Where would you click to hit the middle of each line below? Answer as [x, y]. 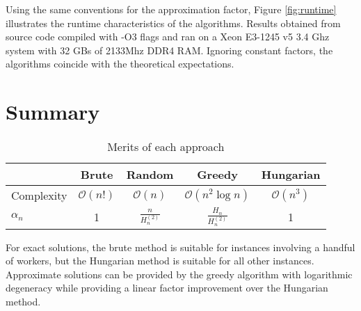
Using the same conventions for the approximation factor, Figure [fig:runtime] [171, 9]
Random [150, 175]
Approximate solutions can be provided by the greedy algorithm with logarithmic [179, 274]
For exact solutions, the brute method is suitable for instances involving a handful [180, 247]
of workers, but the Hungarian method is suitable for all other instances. [160, 261]
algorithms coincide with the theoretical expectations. [120, 64]
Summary [53, 112]
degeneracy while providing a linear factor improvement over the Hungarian [167, 288]
